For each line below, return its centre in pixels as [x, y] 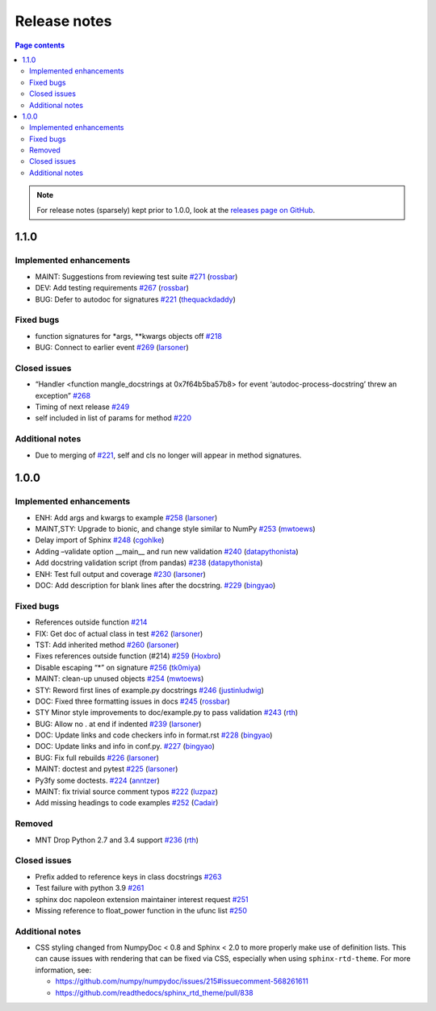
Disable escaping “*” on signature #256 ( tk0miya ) [118, 667]
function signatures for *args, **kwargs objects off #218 [128, 336]
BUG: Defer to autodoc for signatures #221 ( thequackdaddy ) [135, 299]
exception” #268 [63, 395]
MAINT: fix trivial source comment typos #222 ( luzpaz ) [126, 792]
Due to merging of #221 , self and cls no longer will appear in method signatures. [168, 455]
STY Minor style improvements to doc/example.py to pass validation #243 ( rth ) [167, 712]
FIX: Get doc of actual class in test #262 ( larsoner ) [119, 633]
